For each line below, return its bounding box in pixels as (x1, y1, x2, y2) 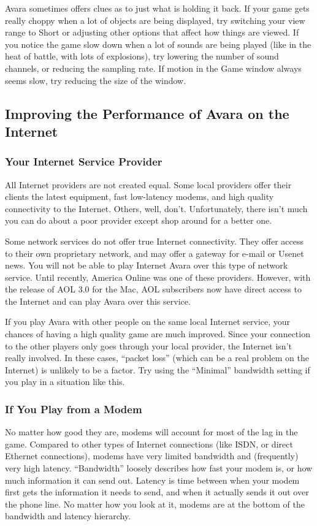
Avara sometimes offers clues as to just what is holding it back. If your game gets (5, 2, 310, 14)
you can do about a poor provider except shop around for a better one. (5, 214, 272, 227)
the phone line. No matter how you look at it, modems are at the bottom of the (5, 497, 305, 510)
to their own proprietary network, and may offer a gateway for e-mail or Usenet (5, 246, 304, 259)
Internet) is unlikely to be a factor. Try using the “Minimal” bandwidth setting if (5, 363, 310, 376)
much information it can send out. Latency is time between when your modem (5, 473, 300, 486)
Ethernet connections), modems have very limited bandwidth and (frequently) (5, 449, 299, 462)
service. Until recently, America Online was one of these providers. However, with (5, 270, 311, 283)
